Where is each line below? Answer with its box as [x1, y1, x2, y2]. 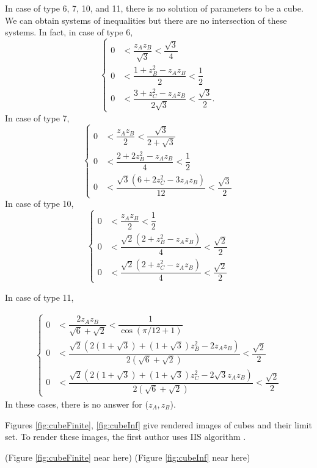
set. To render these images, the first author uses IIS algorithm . [5, 430, 246, 443]
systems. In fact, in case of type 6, [5, 26, 133, 38]
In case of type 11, [5, 290, 74, 303]
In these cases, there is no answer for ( [5, 397, 148, 410]
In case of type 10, [5, 197, 74, 210]
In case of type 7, [5, 111, 70, 124]
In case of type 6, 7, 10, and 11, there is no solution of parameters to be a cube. [5, 2, 304, 14]
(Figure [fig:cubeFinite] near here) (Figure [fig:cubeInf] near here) [5, 450, 250, 463]
